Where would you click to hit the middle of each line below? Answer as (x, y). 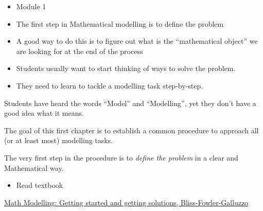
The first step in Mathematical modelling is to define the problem (120, 23)
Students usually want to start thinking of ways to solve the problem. (126, 68)
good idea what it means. (44, 113)
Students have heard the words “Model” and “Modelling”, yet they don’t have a (130, 103)
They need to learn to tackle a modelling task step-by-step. (110, 85)
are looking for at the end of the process (80, 51)
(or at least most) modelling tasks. (59, 140)
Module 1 (31, 6)
